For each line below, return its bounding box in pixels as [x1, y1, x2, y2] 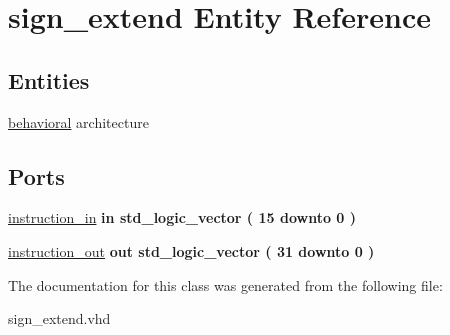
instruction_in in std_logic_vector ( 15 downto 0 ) [8, 207, 356, 228]
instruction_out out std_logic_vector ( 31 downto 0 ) [8, 240, 375, 261]
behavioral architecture [8, 111, 149, 132]
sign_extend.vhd [8, 308, 111, 329]
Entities [8, 64, 90, 95]
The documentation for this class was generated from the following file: [8, 274, 443, 295]
